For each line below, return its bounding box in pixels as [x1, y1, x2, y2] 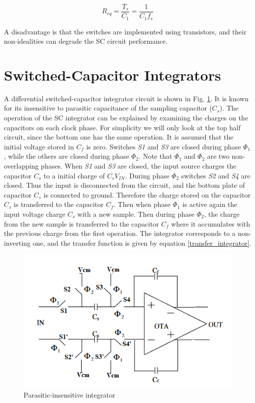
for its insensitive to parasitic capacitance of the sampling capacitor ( [4, 103, 212, 113]
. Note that [139, 151, 172, 161]
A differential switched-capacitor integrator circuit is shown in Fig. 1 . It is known [4, 93, 249, 103]
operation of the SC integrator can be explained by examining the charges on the [4, 113, 248, 123]
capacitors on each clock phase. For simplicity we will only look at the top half [4, 122, 241, 132]
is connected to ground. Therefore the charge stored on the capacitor [43, 189, 251, 200]
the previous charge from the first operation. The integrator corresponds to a [4, 228, 236, 238]
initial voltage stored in [4, 141, 74, 151]
